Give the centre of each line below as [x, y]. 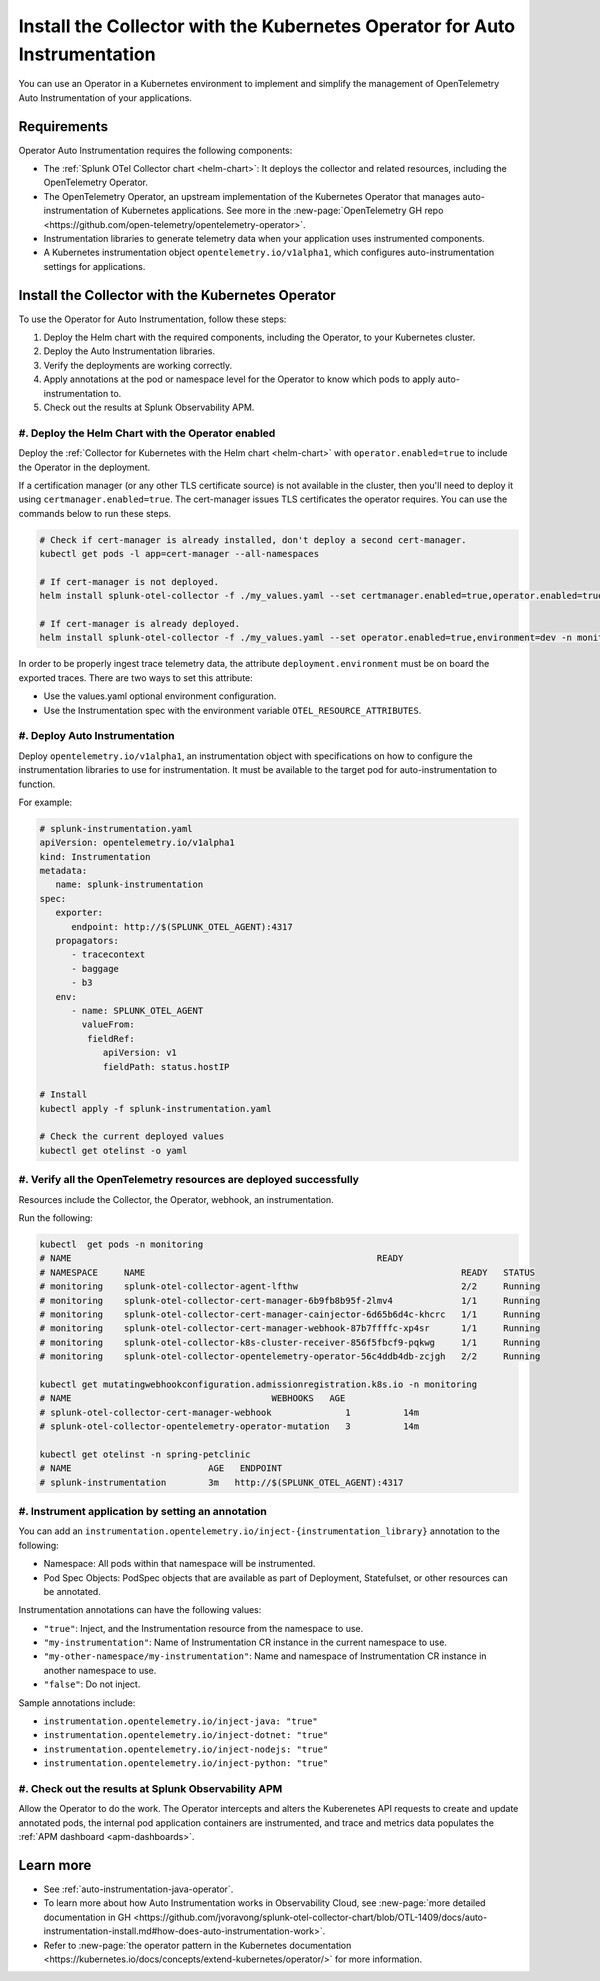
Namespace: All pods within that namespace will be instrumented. [179, 1564]
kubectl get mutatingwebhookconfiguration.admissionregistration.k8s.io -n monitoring [258, 1384]
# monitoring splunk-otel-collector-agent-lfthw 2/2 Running [290, 1286]
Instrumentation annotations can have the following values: [140, 1610]
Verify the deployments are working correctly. [138, 365]
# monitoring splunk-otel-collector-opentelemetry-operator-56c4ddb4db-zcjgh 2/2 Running [290, 1356]
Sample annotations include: [77, 1702]
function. [37, 784]
